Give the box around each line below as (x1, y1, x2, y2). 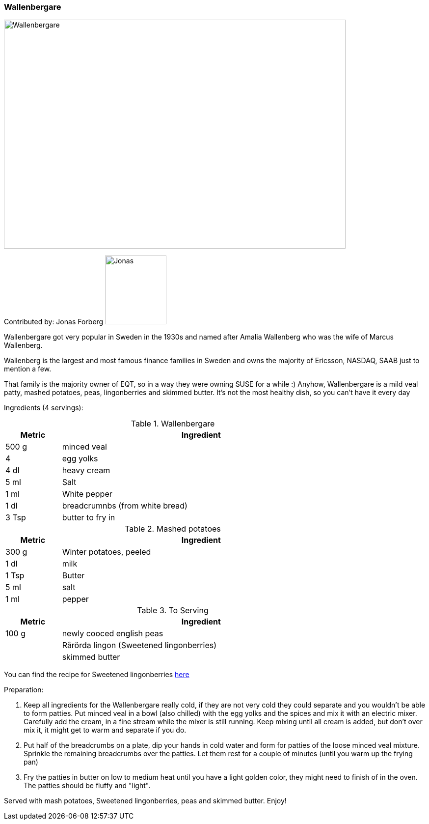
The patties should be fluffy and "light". (24, 781, 151, 790)
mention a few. (4, 365, 52, 373)
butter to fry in (62, 512, 115, 523)
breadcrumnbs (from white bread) (62, 501, 188, 511)
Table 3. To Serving (137, 605, 209, 616)
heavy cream (62, 465, 110, 476)
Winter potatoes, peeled (62, 547, 151, 557)
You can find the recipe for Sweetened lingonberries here (4, 670, 189, 679)
